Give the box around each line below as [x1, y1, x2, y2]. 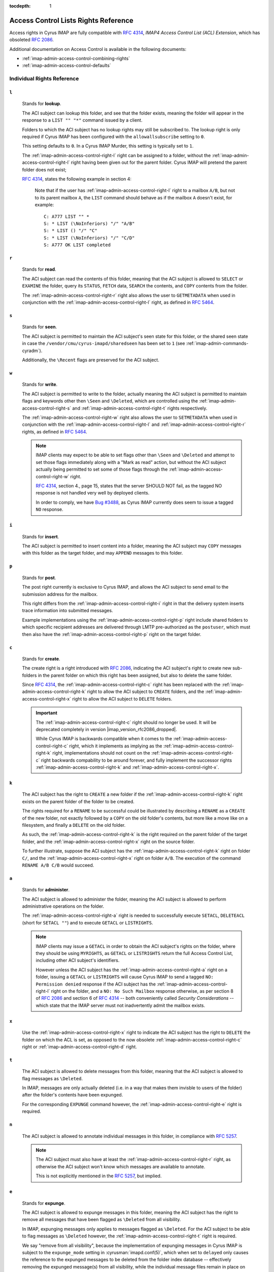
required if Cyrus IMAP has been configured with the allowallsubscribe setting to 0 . [22, 133, 205, 139]
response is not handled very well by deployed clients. [36, 490, 150, 496]
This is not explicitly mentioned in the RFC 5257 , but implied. [36, 1173, 162, 1179]
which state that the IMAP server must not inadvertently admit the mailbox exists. [36, 1002, 205, 1008]
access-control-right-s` [22, 405, 72, 411]
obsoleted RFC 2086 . [9, 37, 54, 43]
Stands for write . [22, 382, 58, 388]
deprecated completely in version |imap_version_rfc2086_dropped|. [36, 727, 177, 733]
